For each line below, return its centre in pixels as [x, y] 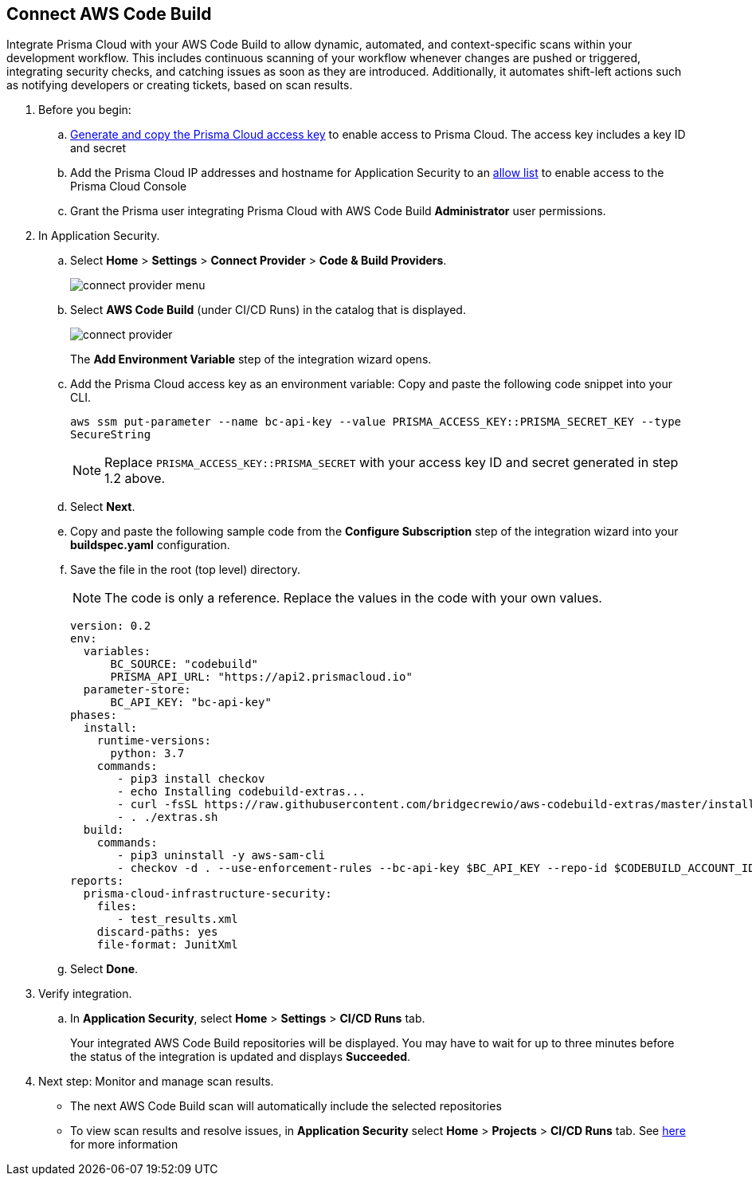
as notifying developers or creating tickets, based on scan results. [180, 85]
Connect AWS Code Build [109, 14]
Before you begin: [85, 110]
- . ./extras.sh [168, 817]
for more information [124, 1145]
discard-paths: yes [157, 932]
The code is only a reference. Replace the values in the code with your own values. [353, 598]
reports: [97, 881]
